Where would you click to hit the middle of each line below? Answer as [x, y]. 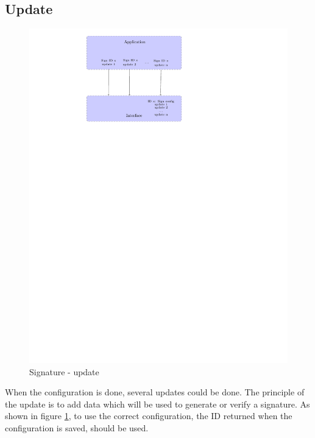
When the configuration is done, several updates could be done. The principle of [155, 392]
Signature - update [64, 371]
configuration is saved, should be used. [77, 428]
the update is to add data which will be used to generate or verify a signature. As [157, 404]
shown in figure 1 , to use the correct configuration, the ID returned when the [149, 416]
